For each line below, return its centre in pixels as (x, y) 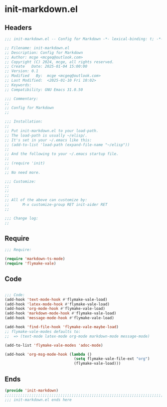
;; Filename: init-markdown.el (37, 48)
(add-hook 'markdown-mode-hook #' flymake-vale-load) (61, 313)
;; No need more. (23, 172)
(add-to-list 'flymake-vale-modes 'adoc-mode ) (54, 345)
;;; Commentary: (21, 99)
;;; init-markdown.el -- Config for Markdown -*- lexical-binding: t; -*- (84, 39)
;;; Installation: (24, 122)
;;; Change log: (21, 218)
